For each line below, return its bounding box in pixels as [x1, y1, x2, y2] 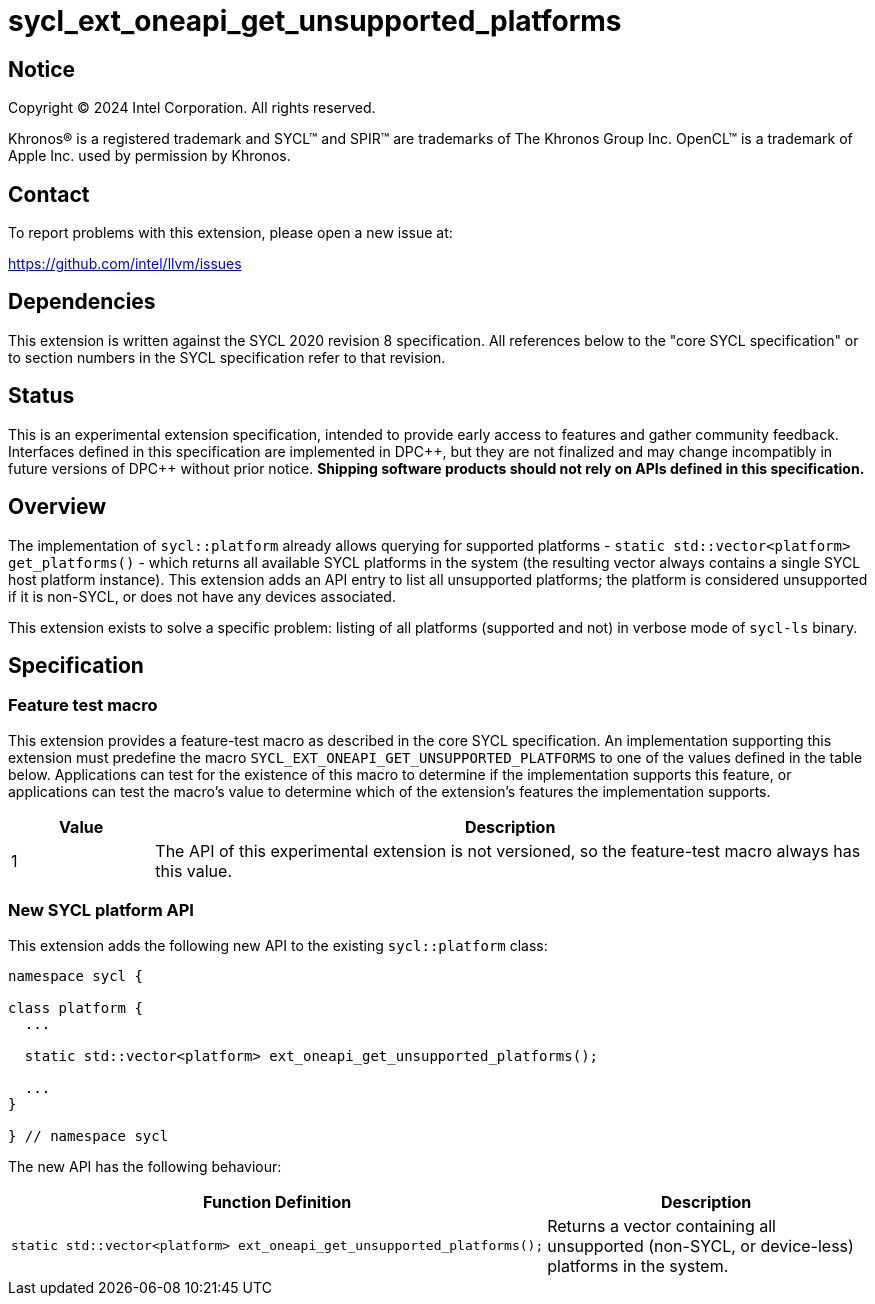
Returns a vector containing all [547, 1215, 776, 1236]
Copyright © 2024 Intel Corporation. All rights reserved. [8, 99, 376, 117]
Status [8, 383, 75, 409]
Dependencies [8, 289, 156, 315]
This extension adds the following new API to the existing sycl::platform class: [8, 936, 548, 954]
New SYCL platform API [8, 900, 194, 921]
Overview [8, 494, 107, 520]
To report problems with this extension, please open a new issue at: [8, 224, 453, 242]
